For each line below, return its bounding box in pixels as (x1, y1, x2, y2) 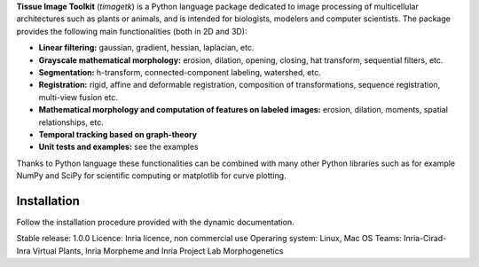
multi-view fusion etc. (38, 91, 119, 102)
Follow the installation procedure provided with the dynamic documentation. (16, 216, 294, 227)
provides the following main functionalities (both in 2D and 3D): (16, 26, 247, 36)
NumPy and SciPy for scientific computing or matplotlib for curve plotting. (16, 170, 287, 181)
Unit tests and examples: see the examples (38, 142, 199, 153)
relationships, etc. (38, 116, 104, 128)
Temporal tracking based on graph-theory (38, 129, 198, 139)
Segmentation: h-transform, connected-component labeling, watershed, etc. (38, 67, 321, 77)
